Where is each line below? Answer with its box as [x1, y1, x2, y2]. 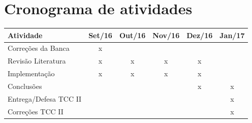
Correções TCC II [8, 106, 64, 116]
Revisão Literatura [8, 55, 66, 66]
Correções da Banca [8, 43, 70, 53]
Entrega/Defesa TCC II [8, 93, 82, 104]
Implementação [8, 68, 55, 79]
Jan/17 [219, 29, 245, 40]
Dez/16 [186, 29, 213, 40]
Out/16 [119, 29, 146, 40]
